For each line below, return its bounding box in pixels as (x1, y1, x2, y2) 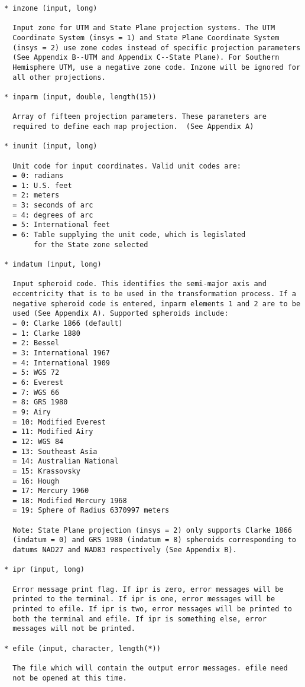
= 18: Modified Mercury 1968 (12, 496, 127, 505)
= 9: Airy (12, 407, 51, 416)
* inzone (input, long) (4, 4, 98, 12)
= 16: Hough (12, 477, 60, 485)
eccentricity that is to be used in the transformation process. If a (12, 290, 296, 299)
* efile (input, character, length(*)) (4, 644, 161, 653)
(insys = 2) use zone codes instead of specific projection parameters (12, 43, 301, 52)
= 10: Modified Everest (12, 417, 106, 426)
